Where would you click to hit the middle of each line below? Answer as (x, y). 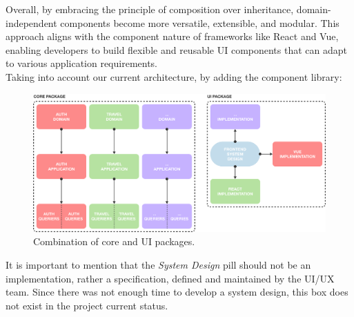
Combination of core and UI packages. (114, 241)
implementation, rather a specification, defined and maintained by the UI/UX (170, 278)
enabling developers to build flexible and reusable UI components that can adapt (177, 49)
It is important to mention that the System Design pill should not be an (158, 264)
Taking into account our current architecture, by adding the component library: (174, 76)
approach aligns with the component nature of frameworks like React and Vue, (172, 36)
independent (31, 22)
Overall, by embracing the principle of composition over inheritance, (150, 9)
